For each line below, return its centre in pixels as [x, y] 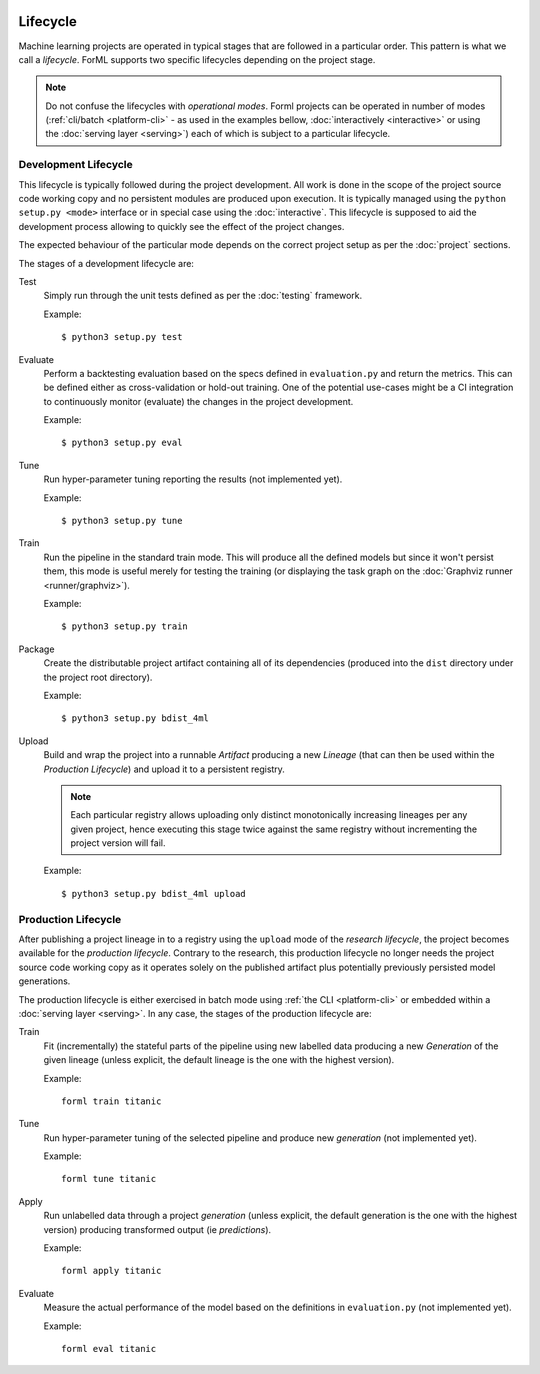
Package [36, 649]
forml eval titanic [109, 1348]
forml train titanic [111, 1101]
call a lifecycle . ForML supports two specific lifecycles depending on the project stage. [197, 59]
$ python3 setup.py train [125, 626]
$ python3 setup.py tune [122, 521]
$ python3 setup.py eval [122, 443]
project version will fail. [118, 843]
